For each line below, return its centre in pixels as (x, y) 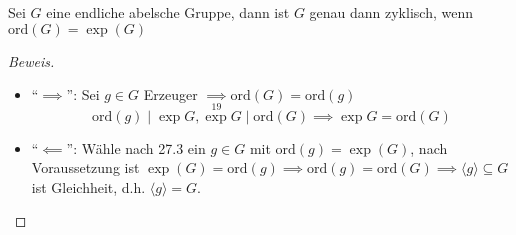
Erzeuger (170, 94)
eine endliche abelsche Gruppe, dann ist (168, 12)
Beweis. (31, 60)
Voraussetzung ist (85, 167)
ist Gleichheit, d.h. (88, 186)
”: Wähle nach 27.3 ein (136, 147)
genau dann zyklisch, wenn (391, 12)
